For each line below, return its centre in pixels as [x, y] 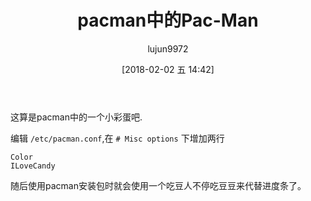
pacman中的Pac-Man [168, 20]
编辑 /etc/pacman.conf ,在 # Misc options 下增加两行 [117, 138]
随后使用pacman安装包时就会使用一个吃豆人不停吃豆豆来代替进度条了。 [158, 185]
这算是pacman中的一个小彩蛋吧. [76, 117]
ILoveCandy [33, 166]
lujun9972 [168, 48]
